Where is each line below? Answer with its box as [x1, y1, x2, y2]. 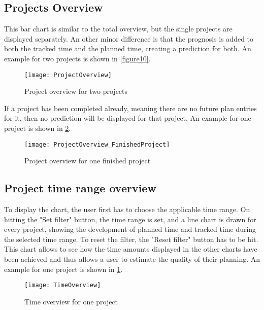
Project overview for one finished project [24, 155, 151, 166]
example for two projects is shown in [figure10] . [4, 53, 151, 63]
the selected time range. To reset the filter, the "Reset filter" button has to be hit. [4, 233, 258, 244]
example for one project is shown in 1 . [4, 263, 123, 274]
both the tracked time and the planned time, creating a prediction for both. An [4, 43, 251, 54]
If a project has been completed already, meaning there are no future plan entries [4, 102, 257, 113]
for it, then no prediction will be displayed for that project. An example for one [4, 113, 251, 123]
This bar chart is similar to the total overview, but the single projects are [4, 23, 233, 34]
